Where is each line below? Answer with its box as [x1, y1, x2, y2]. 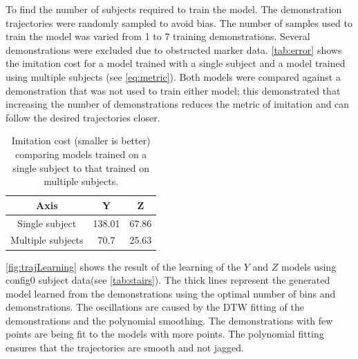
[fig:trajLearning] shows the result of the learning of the [6, 259, 241, 273]
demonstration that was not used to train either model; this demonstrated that [6, 83, 341, 97]
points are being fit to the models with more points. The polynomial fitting [6, 327, 324, 341]
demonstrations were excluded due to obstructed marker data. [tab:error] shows [6, 42, 342, 57]
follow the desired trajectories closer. [6, 110, 160, 124]
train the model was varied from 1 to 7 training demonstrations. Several [6, 29, 310, 43]
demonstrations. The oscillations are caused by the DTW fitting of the [6, 300, 304, 314]
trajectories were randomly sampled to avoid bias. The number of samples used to [6, 15, 352, 30]
